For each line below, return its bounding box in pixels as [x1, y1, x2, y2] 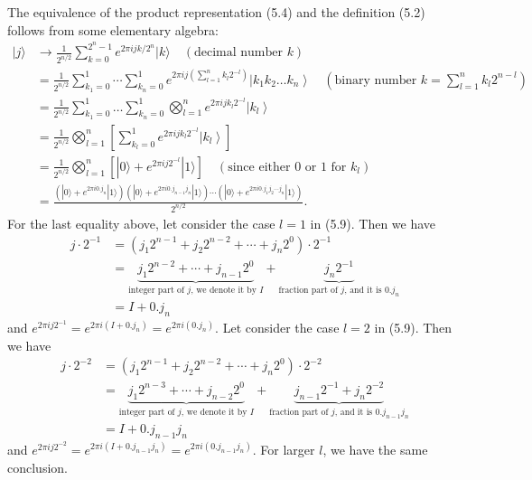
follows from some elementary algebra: [7, 20, 219, 39]
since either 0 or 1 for [228, 160, 347, 174]
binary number [334, 73, 417, 87]
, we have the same [322, 439, 428, 458]
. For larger [252, 439, 315, 458]
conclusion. [7, 457, 68, 476]
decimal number [193, 46, 284, 60]
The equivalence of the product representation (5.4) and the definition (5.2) [7, 3, 425, 21]
